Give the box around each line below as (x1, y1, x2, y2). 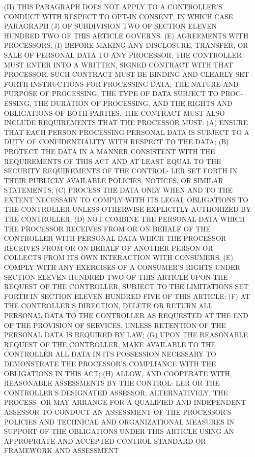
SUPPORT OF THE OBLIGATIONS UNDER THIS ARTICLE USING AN (4, 426, 234, 436)
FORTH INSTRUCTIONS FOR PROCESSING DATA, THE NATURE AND (4, 78, 239, 89)
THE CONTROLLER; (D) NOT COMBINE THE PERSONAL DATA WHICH (4, 214, 245, 224)
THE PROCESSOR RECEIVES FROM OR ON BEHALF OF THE (4, 223, 211, 233)
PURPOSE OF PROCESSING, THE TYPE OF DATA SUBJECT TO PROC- (4, 88, 243, 98)
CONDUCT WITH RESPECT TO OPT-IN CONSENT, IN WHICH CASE (4, 11, 233, 21)
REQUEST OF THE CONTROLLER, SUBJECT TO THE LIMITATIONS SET (4, 281, 249, 292)
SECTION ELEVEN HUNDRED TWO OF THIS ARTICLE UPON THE (4, 271, 228, 282)
